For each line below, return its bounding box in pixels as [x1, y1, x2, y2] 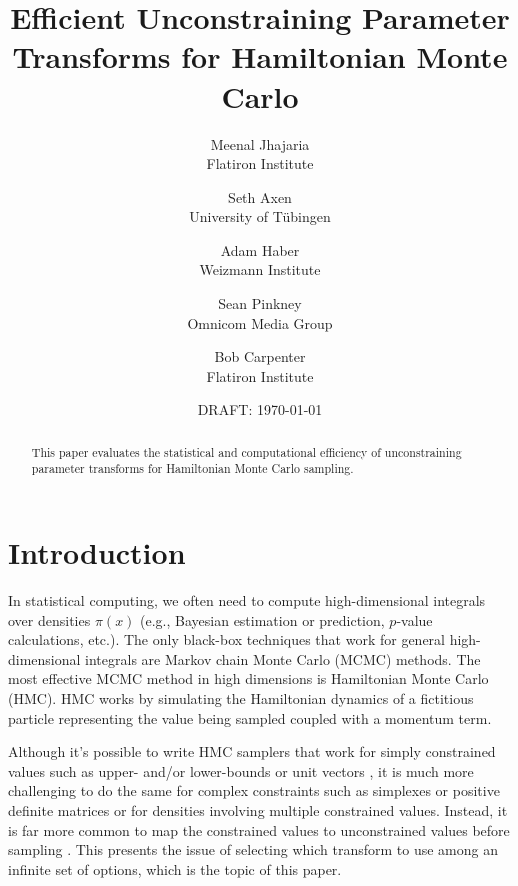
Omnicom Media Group [187, 312, 333, 333]
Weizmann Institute [199, 259, 321, 280]
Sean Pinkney [218, 293, 302, 314]
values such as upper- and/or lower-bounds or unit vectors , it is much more [8, 760, 474, 781]
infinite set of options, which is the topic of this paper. [8, 858, 342, 879]
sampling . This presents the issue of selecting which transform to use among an [8, 839, 498, 860]
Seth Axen [228, 186, 292, 207]
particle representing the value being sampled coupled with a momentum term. [8, 707, 492, 728]
